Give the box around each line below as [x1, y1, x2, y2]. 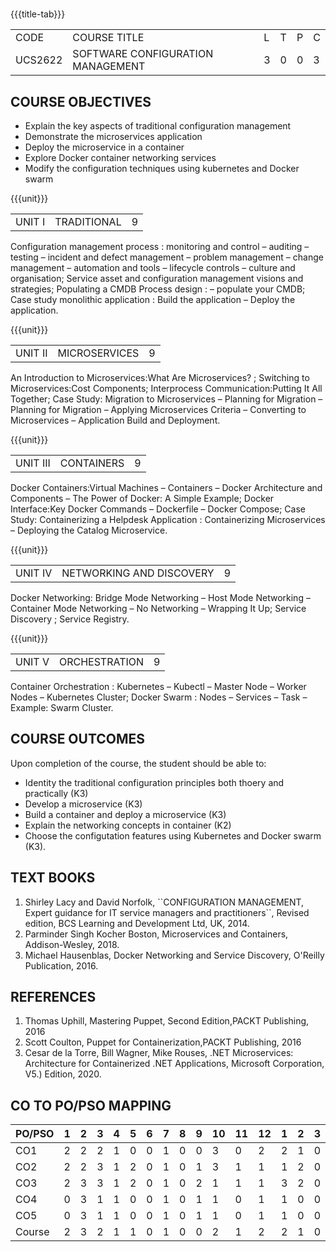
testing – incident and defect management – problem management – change [10, 251, 324, 263]
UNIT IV [15, 566, 53, 580]
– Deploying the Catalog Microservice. [10, 524, 168, 536]
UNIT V [15, 655, 50, 668]
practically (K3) [24, 787, 89, 799]
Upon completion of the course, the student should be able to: [10, 757, 267, 769]
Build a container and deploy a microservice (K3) [24, 808, 227, 820]
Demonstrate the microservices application [24, 131, 203, 142]
